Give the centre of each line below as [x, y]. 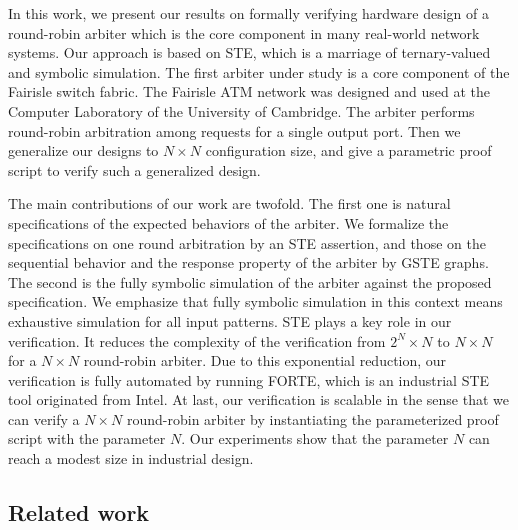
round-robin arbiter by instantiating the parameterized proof [312, 418]
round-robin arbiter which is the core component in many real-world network [244, 32]
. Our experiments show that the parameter [315, 438]
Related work [79, 512]
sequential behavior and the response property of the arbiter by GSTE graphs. [248, 262]
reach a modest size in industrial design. [131, 458]
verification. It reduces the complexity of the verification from [197, 340]
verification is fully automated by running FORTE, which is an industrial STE [249, 379]
